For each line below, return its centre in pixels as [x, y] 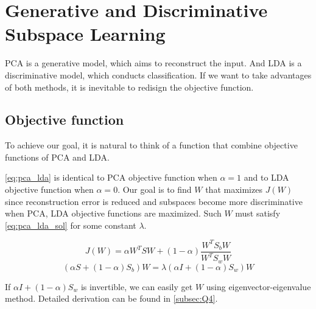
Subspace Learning [85, 34]
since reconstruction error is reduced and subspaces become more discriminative [154, 201]
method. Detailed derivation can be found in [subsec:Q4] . [111, 298]
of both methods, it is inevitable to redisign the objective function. [129, 87]
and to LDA [266, 177]
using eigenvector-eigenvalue [258, 286]
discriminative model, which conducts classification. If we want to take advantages [158, 75]
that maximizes [234, 189]
